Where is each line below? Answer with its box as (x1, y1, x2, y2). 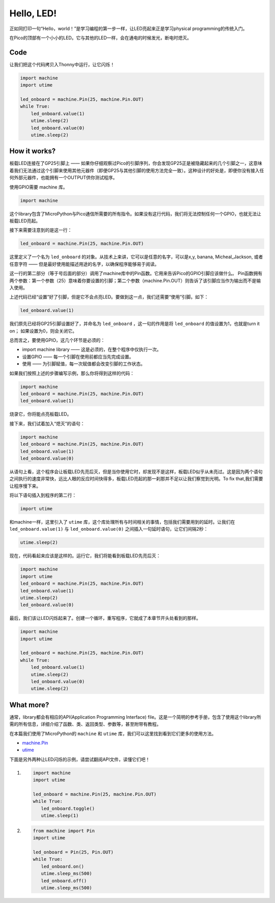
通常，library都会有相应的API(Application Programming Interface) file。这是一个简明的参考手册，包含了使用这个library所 (9, 714, 262, 720)
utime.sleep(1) (41, 813, 79, 818)
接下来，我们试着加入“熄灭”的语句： (9, 420, 85, 426)
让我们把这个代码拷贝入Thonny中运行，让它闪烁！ (9, 61, 115, 67)
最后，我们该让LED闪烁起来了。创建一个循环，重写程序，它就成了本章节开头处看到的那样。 (9, 615, 201, 621)
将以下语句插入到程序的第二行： (9, 492, 76, 499)
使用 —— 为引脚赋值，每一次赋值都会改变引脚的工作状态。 (22, 361, 145, 367)
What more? (9, 700, 49, 709)
